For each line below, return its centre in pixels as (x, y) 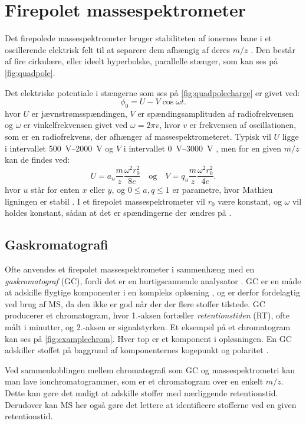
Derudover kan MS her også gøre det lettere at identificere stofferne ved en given (151, 404)
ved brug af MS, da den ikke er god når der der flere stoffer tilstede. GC (135, 303)
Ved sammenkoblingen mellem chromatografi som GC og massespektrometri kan (150, 369)
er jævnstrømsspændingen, (79, 113)
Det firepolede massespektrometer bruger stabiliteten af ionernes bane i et (139, 38)
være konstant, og (250, 201)
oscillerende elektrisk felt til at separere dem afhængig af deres (117, 49)
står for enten (55, 190)
